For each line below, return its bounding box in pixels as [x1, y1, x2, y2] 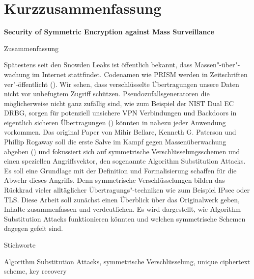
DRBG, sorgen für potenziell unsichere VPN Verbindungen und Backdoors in [4, 108, 237, 118]
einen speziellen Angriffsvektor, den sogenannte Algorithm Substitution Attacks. [4, 156, 246, 166]
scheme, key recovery [4, 266, 67, 276]
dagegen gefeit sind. [4, 223, 63, 233]
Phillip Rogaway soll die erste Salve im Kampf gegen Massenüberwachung [4, 137, 226, 147]
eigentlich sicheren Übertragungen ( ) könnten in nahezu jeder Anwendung [4, 117, 226, 127]
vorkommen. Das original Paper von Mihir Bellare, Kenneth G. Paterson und [4, 127, 236, 137]
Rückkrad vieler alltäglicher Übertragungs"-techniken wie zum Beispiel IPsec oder [4, 185, 250, 195]
